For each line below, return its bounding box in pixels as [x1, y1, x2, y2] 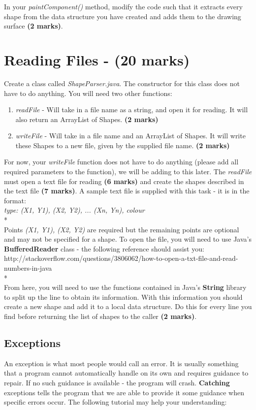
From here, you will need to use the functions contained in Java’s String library [4, 282, 247, 292]
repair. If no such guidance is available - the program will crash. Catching [4, 377, 230, 387]
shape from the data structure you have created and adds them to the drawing [4, 11, 241, 21]
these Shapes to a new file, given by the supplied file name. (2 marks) [15, 140, 230, 150]
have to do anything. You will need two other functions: [4, 88, 172, 98]
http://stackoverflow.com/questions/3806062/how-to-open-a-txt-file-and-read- [4, 253, 238, 263]
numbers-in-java [4, 263, 52, 273]
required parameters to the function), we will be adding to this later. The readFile [4, 166, 252, 177]
